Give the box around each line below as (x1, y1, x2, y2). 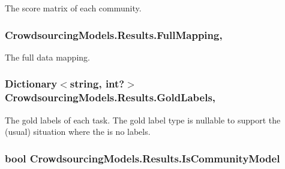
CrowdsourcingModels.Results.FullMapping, (5, 27, 223, 42)
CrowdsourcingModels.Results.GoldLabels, (5, 90, 216, 105)
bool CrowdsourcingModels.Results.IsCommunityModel (5, 150, 280, 165)
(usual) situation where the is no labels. (5, 125, 151, 138)
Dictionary (5, 76, 58, 91)
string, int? (70, 76, 125, 91)
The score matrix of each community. (5, 2, 142, 14)
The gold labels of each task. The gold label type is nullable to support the (5, 113, 281, 126)
